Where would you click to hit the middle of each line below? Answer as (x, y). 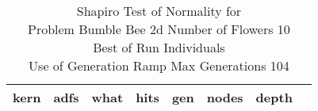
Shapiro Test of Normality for (159, 11)
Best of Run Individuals (159, 47)
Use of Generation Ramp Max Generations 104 (159, 65)
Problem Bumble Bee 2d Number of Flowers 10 (159, 29)
